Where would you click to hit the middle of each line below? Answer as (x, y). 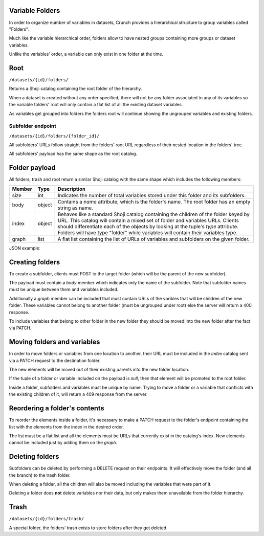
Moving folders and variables (55, 342)
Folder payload (32, 168)
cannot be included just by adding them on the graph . (63, 443)
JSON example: (25, 248)
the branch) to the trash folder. (40, 475)
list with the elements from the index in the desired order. (66, 427)
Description (71, 189)
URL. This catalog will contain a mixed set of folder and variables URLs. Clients (148, 220)
